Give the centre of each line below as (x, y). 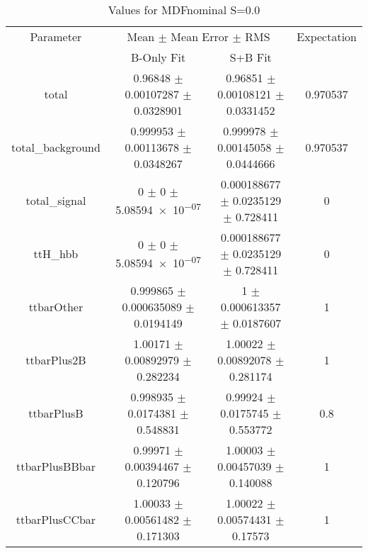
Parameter (56, 37)
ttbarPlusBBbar (56, 466)
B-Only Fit (158, 57)
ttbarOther (56, 307)
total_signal (56, 200)
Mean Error (200, 37)
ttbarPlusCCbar (56, 519)
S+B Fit (251, 57)
